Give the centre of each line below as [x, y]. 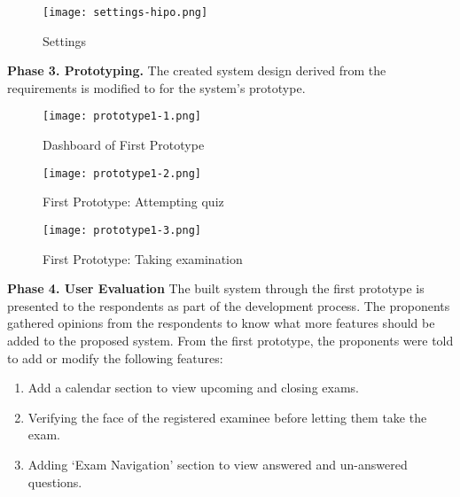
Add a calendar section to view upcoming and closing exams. [193, 388]
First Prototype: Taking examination [143, 258]
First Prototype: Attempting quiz [133, 202]
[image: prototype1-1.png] [122, 116]
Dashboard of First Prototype [124, 145]
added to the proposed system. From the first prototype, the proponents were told [230, 340]
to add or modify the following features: [115, 357]
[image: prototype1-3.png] [122, 230]
